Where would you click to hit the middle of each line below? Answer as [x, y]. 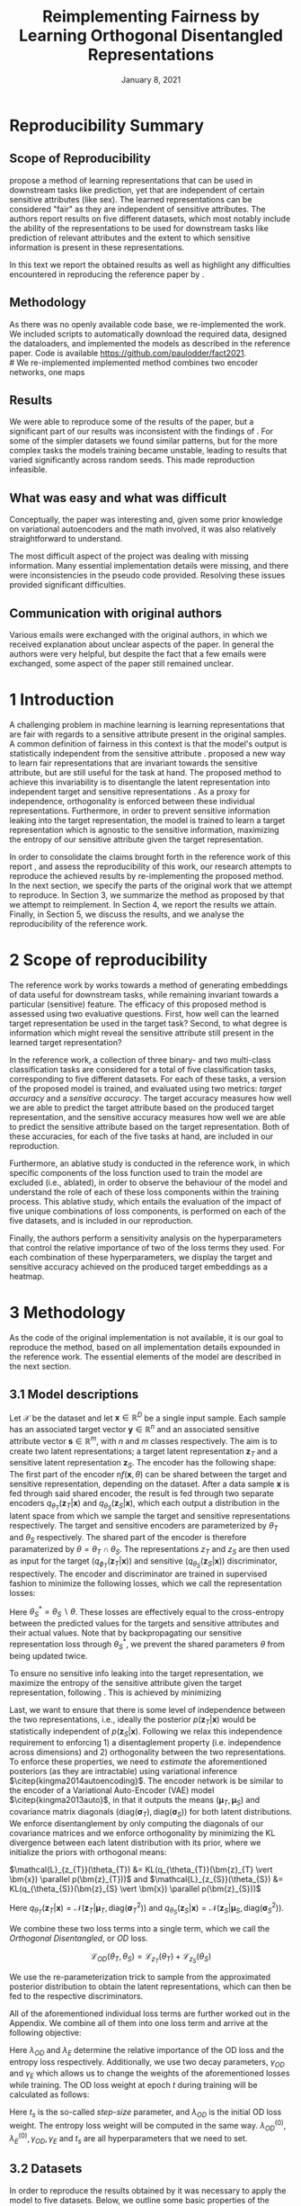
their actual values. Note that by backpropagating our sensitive [126, 1633]
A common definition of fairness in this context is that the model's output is [148, 743]
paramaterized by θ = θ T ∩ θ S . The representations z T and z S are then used [150, 1550]
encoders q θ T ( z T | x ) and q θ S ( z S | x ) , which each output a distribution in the [145, 1505]
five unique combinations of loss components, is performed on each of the [148, 1211]
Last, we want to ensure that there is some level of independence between [147, 1709]
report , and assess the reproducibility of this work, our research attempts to [150, 866]
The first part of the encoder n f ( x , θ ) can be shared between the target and [148, 1475]
